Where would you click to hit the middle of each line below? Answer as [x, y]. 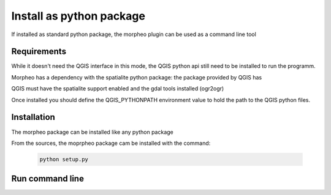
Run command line [48, 179]
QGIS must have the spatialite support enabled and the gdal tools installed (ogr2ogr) [118, 89]
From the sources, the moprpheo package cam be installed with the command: [111, 143]
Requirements [39, 52]
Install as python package [78, 16]
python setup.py [64, 159]
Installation [33, 117]
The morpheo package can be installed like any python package [93, 132]
